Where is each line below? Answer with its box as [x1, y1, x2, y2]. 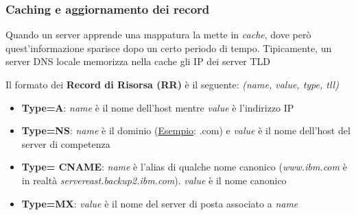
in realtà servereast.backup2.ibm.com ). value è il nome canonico [21, 173, 287, 187]
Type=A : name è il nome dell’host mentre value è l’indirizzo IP [21, 100, 294, 114]
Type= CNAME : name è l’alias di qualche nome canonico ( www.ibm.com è [21, 160, 347, 174]
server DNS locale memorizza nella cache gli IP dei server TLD [5, 54, 271, 68]
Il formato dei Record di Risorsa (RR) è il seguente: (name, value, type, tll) [5, 77, 339, 91]
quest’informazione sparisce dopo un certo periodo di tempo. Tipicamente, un [5, 40, 332, 55]
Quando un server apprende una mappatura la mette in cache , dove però [5, 27, 311, 42]
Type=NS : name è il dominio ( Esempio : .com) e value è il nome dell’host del [21, 123, 351, 138]
